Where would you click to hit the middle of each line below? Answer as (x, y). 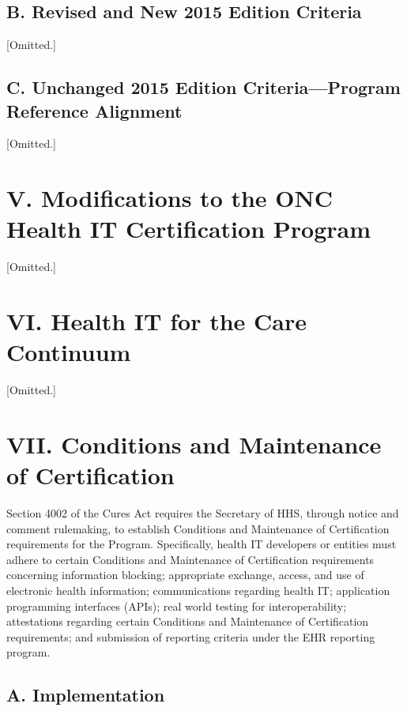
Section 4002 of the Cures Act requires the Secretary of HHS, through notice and (203, 513)
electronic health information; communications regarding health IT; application (198, 591)
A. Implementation (86, 695)
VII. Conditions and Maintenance (194, 444)
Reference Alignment (94, 110)
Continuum (69, 352)
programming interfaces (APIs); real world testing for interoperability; (177, 606)
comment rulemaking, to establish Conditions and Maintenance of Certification (198, 528)
